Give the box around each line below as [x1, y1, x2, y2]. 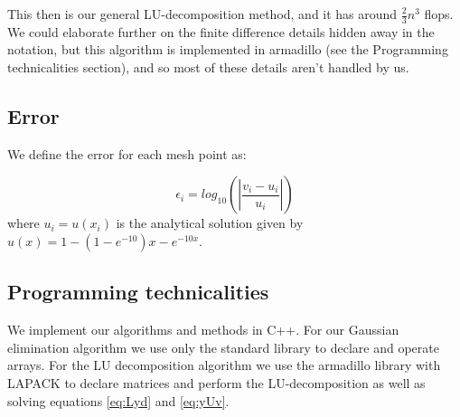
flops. [424, 5, 454, 23]
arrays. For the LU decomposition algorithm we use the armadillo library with [7, 355, 441, 374]
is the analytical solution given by [116, 213, 304, 232]
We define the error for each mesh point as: [7, 144, 247, 163]
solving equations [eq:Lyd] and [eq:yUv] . [7, 391, 230, 410]
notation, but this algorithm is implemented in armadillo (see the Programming [7, 40, 448, 59]
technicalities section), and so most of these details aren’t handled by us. [7, 58, 409, 77]
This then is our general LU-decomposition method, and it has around [7, 5, 398, 23]
